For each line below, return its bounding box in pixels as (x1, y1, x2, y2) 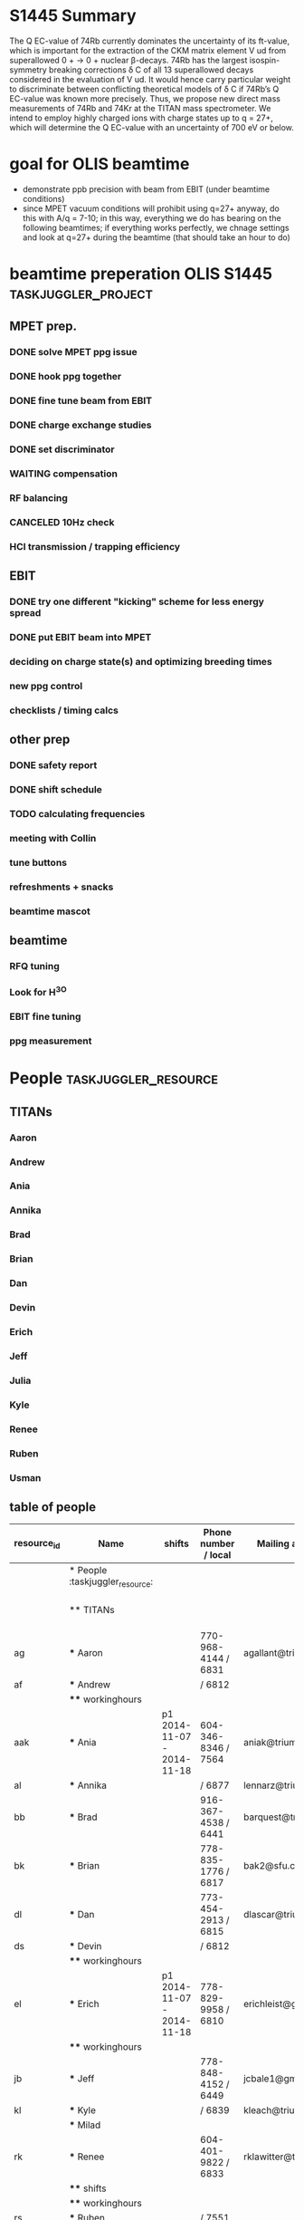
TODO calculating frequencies (9, 807, 146, 820)
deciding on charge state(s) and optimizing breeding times (9, 655, 273, 668)
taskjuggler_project (9, 283, 154, 303)
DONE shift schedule (9, 783, 102, 795)
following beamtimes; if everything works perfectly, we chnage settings (22, 222, 290, 233)
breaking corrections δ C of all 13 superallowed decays (48, 64, 254, 75)
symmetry (9, 64, 47, 75)
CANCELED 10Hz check (9, 515, 115, 528)
